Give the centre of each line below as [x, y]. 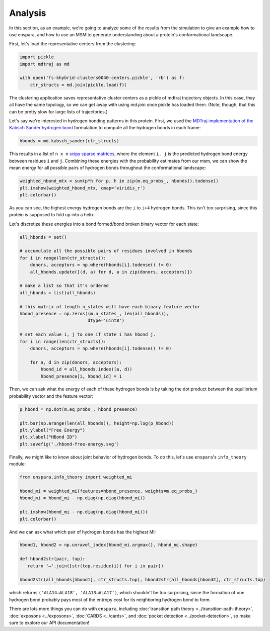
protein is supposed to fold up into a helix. [52, 215]
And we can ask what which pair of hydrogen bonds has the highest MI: [83, 532]
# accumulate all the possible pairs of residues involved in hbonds [106, 251]
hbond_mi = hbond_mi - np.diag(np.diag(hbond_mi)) [83, 498]
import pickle [37, 57]
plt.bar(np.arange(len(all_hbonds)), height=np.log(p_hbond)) [97, 423]
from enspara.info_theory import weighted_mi [76, 477]
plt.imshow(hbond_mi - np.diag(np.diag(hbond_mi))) [84, 512]
